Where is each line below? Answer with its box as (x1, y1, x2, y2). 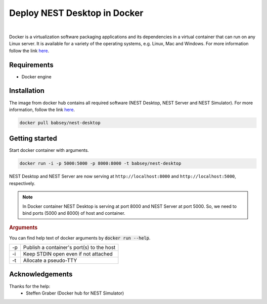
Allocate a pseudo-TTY (23, 257, 77, 264)
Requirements (9, 61, 54, 69)
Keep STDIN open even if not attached (23, 250, 113, 257)
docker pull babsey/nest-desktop (19, 120, 101, 125)
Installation (9, 87, 44, 95)
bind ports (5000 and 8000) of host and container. (22, 210, 126, 216)
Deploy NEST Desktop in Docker (9, 7, 143, 18)
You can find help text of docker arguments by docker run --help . (9, 235, 151, 241)
